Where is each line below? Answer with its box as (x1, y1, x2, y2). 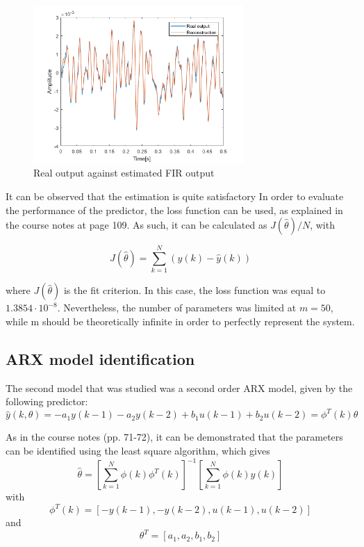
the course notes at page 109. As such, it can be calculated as (6, 218, 267, 232)
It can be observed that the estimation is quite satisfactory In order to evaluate (6, 188, 344, 203)
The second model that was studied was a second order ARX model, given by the (6, 380, 353, 395)
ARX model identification (6, 348, 195, 369)
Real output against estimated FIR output (33, 165, 215, 180)
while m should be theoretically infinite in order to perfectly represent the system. (6, 313, 355, 328)
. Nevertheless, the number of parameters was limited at (57, 300, 297, 315)
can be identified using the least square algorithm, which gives (6, 443, 270, 457)
